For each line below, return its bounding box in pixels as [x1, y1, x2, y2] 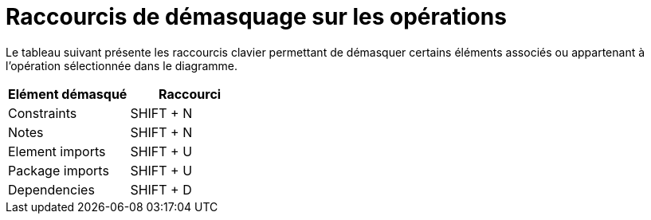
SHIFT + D [130, 181, 192, 198]
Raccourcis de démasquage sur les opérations [6, 3, 507, 30]
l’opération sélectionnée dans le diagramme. [6, 58, 238, 73]
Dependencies [8, 181, 95, 198]
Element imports [8, 143, 106, 159]
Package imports [8, 162, 109, 179]
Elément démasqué [8, 85, 127, 102]
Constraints [8, 104, 77, 121]
